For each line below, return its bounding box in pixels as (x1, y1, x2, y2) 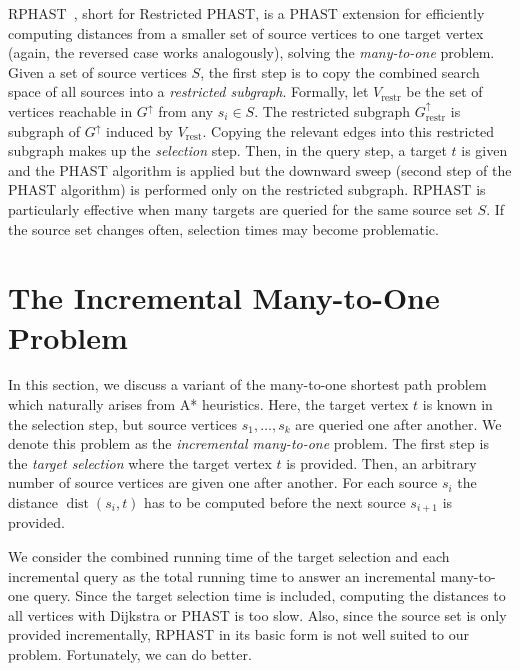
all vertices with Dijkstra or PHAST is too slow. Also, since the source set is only (8, 604, 507, 625)
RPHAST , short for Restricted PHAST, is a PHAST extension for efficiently (8, 3, 485, 23)
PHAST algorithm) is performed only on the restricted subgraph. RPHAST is (8, 179, 486, 200)
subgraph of (8, 120, 81, 141)
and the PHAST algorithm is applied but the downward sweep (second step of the (8, 159, 512, 180)
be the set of (406, 81, 483, 102)
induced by (106, 120, 174, 141)
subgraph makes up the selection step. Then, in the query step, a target (8, 140, 447, 161)
